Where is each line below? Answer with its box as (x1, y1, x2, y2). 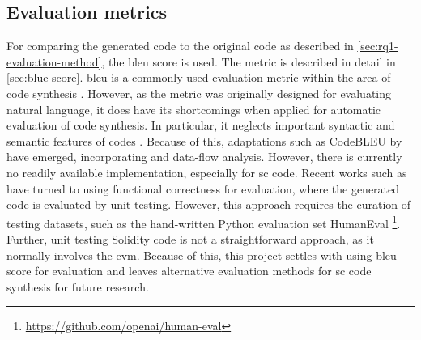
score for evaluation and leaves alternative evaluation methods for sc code (6, 262, 372, 279)
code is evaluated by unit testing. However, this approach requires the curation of (6, 196, 411, 213)
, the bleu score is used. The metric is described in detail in (101, 53, 396, 70)
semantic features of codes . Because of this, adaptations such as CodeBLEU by (6, 132, 402, 149)
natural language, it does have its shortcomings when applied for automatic (6, 100, 381, 117)
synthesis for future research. (6, 278, 149, 295)
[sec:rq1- (357, 37, 398, 54)
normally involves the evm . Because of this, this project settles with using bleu (6, 246, 397, 263)
